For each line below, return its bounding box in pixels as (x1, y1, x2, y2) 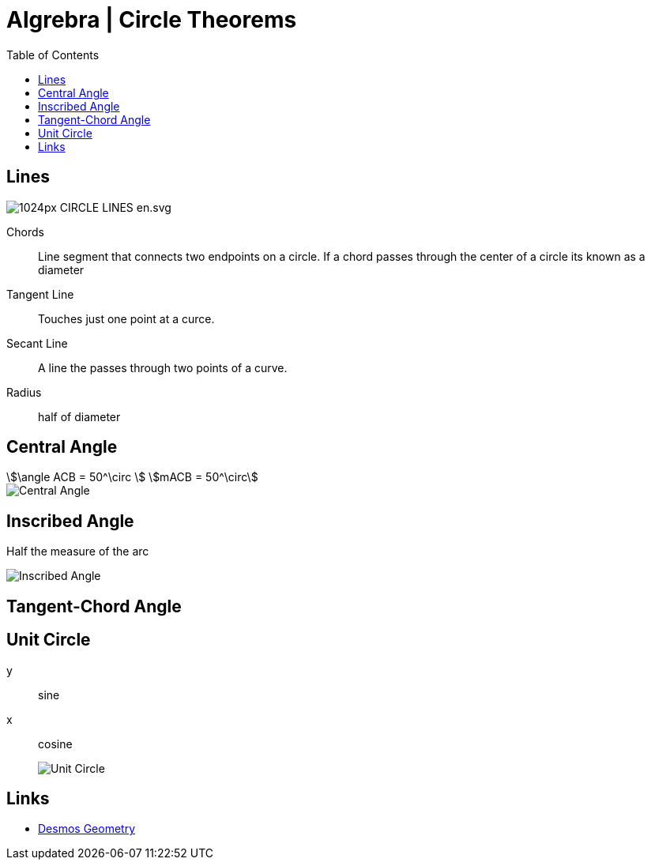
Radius (6, 385, 42, 399)
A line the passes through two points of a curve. (38, 360, 288, 375)
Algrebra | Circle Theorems (6, 6, 297, 33)
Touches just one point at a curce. (38, 311, 215, 326)
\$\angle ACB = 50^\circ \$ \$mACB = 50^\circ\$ (6, 470, 258, 484)
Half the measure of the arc (6, 544, 149, 559)
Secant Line (6, 336, 68, 350)
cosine (38, 736, 73, 751)
